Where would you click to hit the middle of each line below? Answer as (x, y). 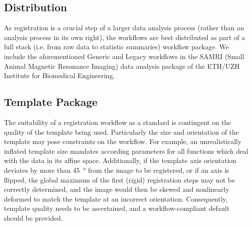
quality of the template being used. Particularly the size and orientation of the (121, 132)
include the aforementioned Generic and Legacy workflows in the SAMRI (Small (124, 56)
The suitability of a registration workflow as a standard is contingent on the (117, 122)
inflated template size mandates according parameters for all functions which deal (126, 151)
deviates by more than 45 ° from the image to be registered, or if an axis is (117, 170)
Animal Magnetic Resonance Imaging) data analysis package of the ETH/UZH (122, 66)
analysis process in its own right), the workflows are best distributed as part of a (125, 37)
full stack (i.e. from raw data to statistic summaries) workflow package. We (116, 47)
